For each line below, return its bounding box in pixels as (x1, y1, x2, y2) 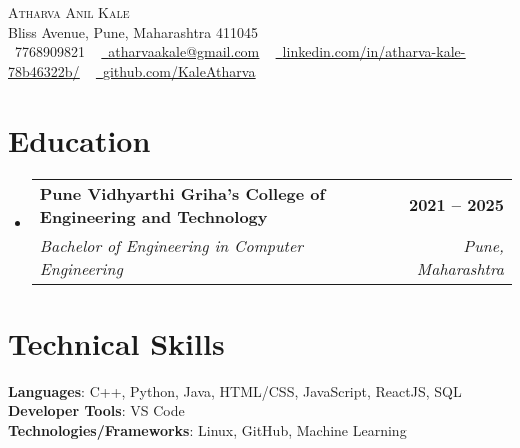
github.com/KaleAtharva (102, 60, 256, 81)
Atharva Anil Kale (8, 2, 130, 22)
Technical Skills (8, 322, 225, 363)
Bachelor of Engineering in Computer (39, 233, 303, 257)
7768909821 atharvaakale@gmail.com (14, 41, 260, 62)
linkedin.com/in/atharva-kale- (282, 41, 466, 62)
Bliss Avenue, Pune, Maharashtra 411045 (8, 21, 258, 42)
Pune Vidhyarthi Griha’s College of (39, 181, 326, 205)
